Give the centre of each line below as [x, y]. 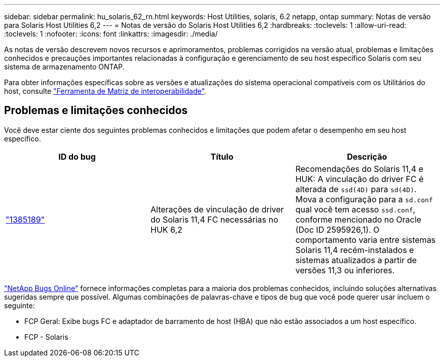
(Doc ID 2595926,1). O [337, 229]
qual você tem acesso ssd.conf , [355, 209]
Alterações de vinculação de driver [217, 209]
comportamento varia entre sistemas [365, 240]
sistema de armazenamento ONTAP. [64, 67]
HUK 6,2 [166, 229]
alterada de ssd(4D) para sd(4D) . [356, 189]
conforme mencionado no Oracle [358, 219]
